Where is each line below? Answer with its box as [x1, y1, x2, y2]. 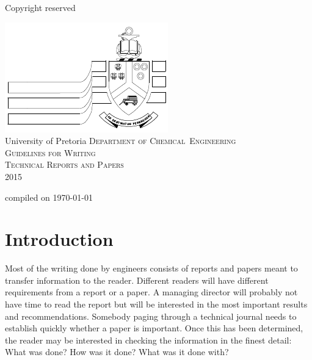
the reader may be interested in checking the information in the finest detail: [5, 333, 292, 346]
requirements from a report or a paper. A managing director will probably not [5, 286, 298, 298]
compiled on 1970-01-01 [5, 190, 93, 203]
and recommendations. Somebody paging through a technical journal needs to [5, 309, 297, 322]
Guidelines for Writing [5, 146, 96, 159]
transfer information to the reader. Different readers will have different [5, 273, 269, 286]
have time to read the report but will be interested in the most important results [5, 298, 308, 311]
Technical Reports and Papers [5, 158, 124, 171]
